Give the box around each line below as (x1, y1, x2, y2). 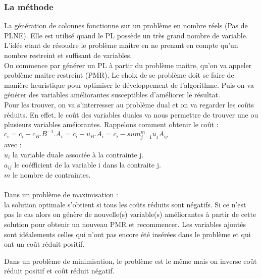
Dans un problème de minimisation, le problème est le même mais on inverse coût (4, 255, 257, 266)
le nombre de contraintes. (12, 170, 91, 180)
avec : (4, 139, 22, 150)
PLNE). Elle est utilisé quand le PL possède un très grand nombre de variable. (4, 30, 248, 40)
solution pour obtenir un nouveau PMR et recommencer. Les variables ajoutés (4, 219, 246, 230)
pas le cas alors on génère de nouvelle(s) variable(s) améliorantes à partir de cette (4, 209, 256, 219)
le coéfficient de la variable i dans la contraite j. (14, 159, 161, 170)
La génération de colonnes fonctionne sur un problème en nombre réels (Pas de (4, 20, 248, 31)
